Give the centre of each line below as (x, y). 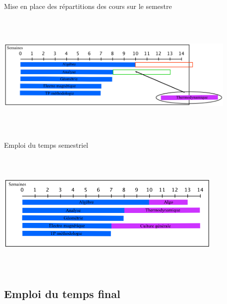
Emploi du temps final (62, 294)
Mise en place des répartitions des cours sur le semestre (88, 6)
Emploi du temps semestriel (46, 145)
